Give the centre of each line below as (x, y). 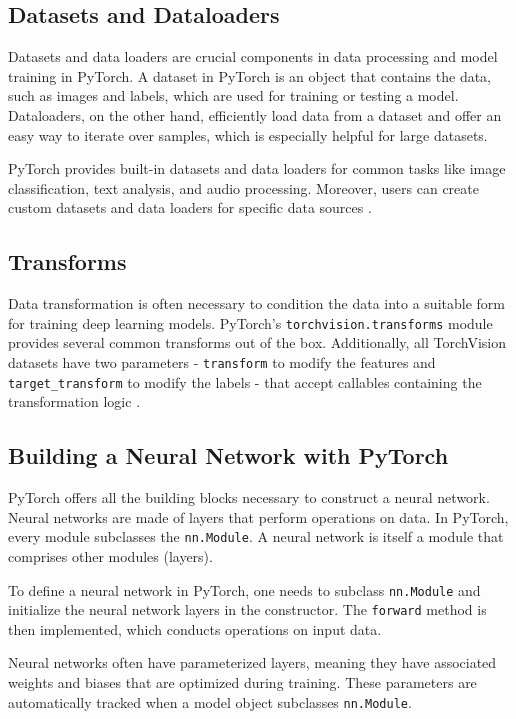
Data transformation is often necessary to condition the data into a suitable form (256, 303)
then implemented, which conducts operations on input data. (195, 628)
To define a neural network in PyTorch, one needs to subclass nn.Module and (244, 589)
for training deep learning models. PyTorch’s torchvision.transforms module (250, 322)
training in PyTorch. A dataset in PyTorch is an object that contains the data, (249, 75)
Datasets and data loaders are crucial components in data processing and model (253, 56)
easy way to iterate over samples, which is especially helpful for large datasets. (248, 134)
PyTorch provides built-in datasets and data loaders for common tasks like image (257, 168)
